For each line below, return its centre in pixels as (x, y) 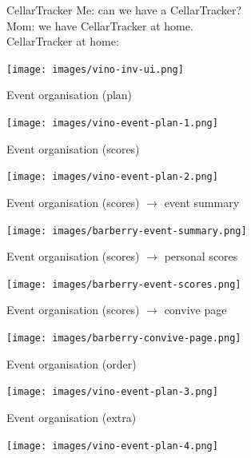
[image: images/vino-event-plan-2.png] (112, 177)
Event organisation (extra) (72, 417)
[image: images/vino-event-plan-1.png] (112, 123)
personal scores (201, 256)
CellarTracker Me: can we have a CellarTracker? (124, 10)
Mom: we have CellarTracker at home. (100, 25)
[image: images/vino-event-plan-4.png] (112, 446)
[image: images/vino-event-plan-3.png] (112, 392)
